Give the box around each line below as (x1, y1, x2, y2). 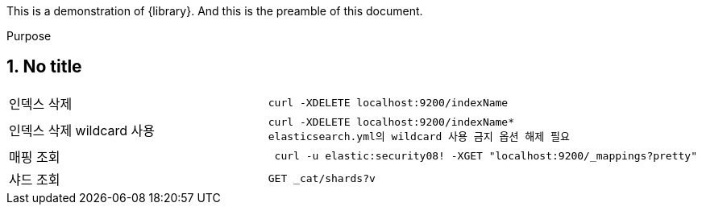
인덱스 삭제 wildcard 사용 (9, 122, 156, 139)
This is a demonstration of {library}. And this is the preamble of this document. (6, 4, 423, 18)
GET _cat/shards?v (268, 172, 376, 185)
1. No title (6, 56, 82, 77)
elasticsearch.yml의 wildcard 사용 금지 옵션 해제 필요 (268, 130, 570, 143)
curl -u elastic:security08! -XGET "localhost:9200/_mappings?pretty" (274, 150, 697, 163)
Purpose (6, 29, 52, 43)
